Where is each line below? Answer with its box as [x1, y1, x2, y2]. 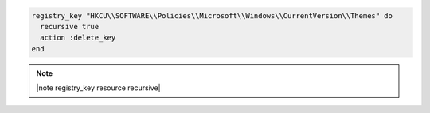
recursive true [40, 22, 100, 31]
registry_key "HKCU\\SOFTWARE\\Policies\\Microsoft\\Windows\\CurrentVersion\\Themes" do [31, 11, 393, 20]
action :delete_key [40, 33, 116, 43]
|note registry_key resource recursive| [36, 83, 161, 92]
